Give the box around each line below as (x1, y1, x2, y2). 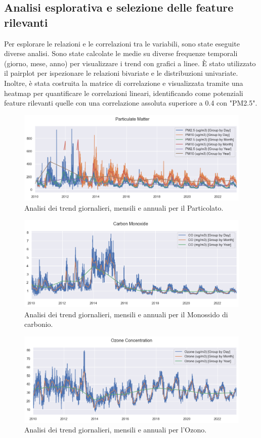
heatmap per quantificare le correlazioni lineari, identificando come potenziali (4, 87, 243, 98)
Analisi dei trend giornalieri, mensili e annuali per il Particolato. (24, 202, 224, 213)
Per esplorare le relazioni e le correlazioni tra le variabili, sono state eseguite (4, 38, 240, 48)
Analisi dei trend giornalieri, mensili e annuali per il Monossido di (24, 309, 228, 319)
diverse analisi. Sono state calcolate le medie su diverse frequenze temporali (4, 48, 238, 59)
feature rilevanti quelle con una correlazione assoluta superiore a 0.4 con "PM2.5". (4, 98, 257, 108)
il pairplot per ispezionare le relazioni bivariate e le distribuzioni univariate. (4, 68, 238, 78)
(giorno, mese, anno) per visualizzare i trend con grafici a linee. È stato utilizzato (4, 58, 256, 68)
